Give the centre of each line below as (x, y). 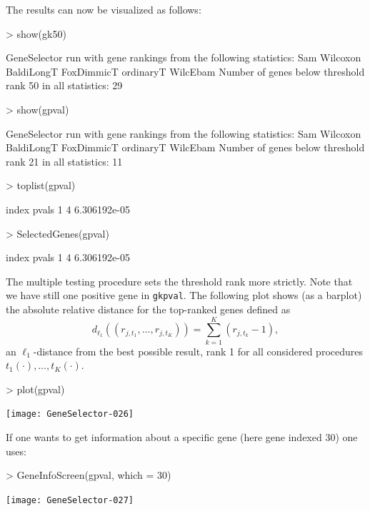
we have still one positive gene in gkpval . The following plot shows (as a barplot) (184, 295)
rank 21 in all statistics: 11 (64, 161)
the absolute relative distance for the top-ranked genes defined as (148, 309)
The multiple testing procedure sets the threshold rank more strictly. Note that (179, 281)
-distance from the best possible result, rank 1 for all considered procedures (198, 351)
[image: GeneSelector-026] (70, 414)
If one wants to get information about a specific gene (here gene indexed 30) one (182, 437)
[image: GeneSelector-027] (70, 500)
